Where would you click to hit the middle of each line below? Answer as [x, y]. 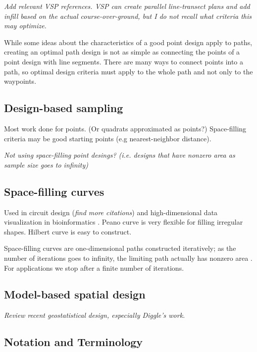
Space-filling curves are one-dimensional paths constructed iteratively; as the [120, 248]
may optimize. [25, 26]
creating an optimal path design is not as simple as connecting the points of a [122, 52]
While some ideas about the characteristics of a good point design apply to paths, [128, 42]
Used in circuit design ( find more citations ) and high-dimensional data [111, 212]
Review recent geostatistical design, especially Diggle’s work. [95, 315]
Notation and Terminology [74, 342]
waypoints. [20, 81]
